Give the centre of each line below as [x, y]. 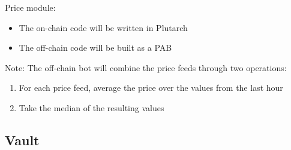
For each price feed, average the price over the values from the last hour [151, 88]
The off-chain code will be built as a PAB [95, 48]
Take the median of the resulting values [91, 107]
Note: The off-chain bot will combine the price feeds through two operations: [146, 67]
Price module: [30, 7]
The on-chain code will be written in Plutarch [103, 27]
